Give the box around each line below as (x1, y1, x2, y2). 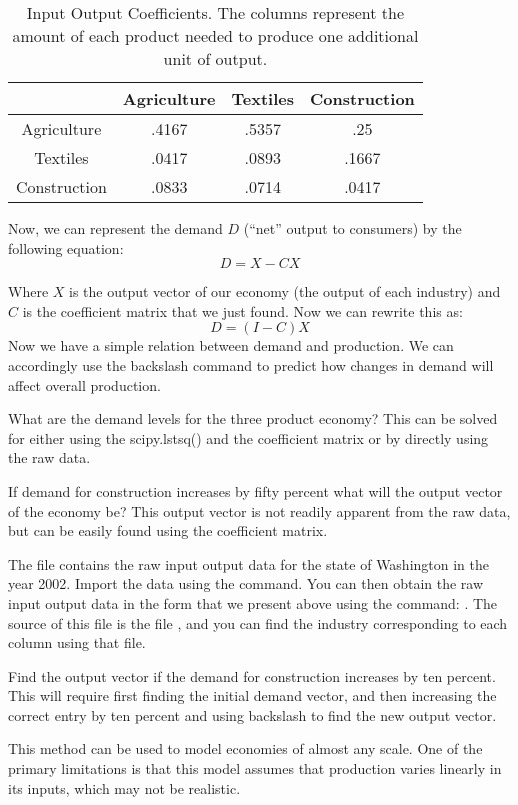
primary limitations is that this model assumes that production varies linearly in (8, 758, 502, 779)
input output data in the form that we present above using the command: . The (8, 592, 498, 613)
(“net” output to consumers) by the (243, 218, 462, 238)
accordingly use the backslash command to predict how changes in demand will (8, 354, 494, 375)
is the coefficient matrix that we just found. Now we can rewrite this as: (22, 300, 463, 321)
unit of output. (163, 47, 268, 70)
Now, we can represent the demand (8, 218, 223, 238)
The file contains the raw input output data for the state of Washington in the (8, 553, 490, 574)
